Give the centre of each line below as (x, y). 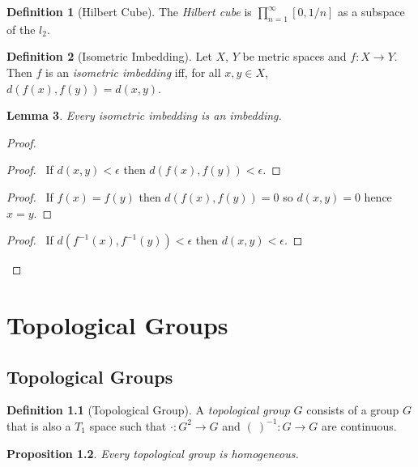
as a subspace (371, 11)
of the (21, 29)
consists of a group (353, 410)
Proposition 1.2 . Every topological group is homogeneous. (153, 453)
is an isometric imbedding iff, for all (133, 72)
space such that (128, 425)
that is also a (39, 425)
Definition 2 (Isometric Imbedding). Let (109, 56)
